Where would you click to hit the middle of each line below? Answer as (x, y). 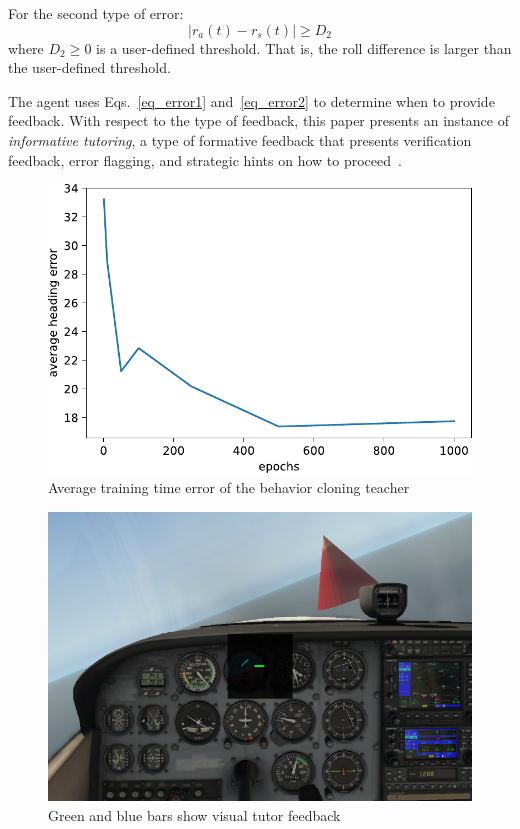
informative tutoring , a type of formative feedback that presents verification (240, 139)
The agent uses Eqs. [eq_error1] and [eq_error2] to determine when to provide (251, 100)
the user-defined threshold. (89, 67)
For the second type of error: (96, 13)
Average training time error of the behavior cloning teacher (229, 487)
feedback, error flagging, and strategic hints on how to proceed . (205, 159)
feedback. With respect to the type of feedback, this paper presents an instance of (258, 120)
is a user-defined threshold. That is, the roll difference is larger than (304, 47)
